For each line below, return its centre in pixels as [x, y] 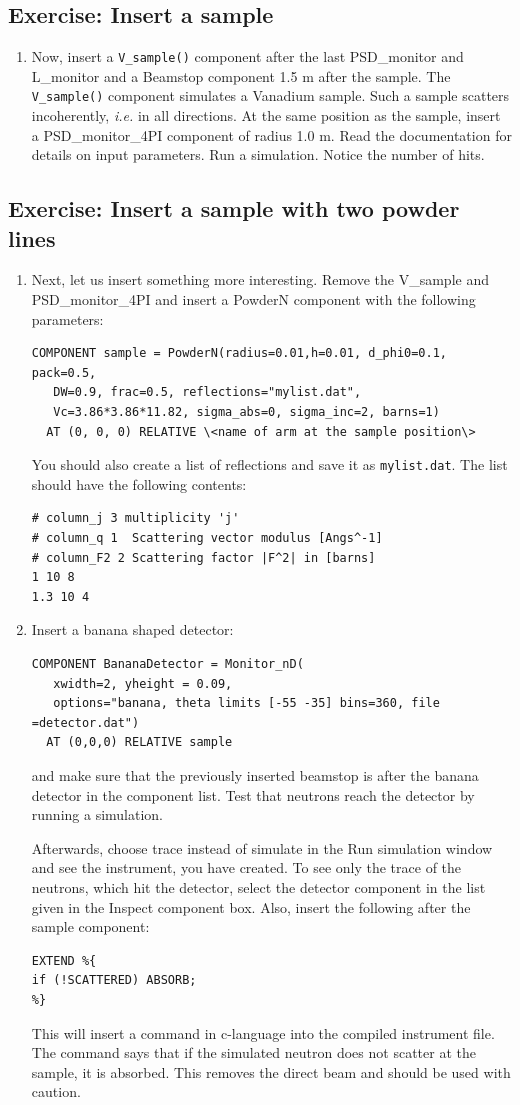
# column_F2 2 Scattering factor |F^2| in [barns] [203, 557]
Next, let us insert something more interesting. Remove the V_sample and [260, 279]
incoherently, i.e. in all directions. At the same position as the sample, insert [266, 115]
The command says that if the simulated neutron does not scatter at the [253, 1052]
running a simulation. [97, 814]
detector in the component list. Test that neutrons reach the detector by [253, 794]
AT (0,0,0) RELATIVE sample [139, 742]
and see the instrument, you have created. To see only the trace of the [246, 867]
